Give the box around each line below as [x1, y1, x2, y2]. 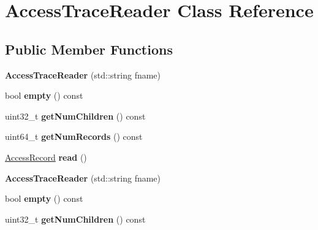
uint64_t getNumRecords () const [5, 130, 143, 143]
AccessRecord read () [5, 150, 87, 163]
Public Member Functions [5, 39, 173, 58]
